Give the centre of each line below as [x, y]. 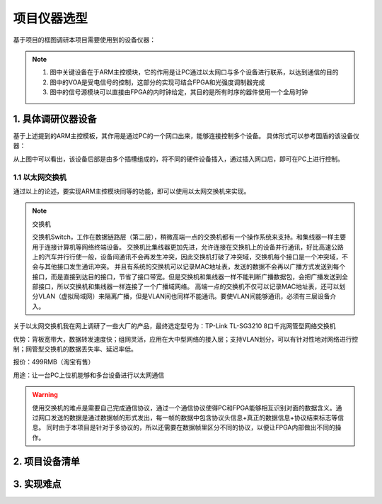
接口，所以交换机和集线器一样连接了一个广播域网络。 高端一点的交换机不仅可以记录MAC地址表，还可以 [189, 286]
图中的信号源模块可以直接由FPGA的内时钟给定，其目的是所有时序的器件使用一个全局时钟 [179, 92]
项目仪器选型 [51, 18]
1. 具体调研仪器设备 [55, 119]
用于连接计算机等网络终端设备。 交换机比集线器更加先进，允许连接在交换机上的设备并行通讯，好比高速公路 [188, 247]
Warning [45, 395]
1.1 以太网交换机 [40, 177]
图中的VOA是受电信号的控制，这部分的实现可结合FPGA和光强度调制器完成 [157, 82]
